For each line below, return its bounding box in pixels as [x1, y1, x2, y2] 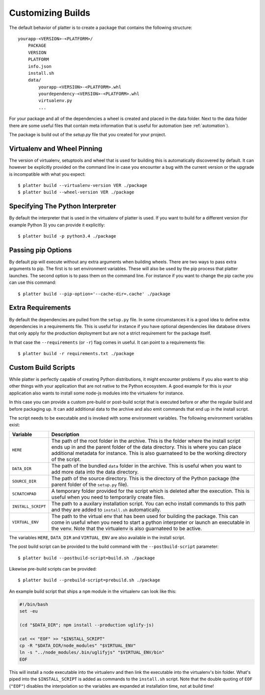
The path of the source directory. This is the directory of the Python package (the [51, 475, 240, 482]
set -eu [19, 608, 38, 614]
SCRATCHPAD [12, 491, 37, 497]
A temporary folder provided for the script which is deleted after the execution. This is [51, 487, 250, 494]
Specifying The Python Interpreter [9, 202, 116, 211]
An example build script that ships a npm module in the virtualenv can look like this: [9, 588, 177, 594]
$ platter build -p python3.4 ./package [18, 234, 116, 239]
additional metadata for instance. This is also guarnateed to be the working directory [51, 450, 247, 456]
